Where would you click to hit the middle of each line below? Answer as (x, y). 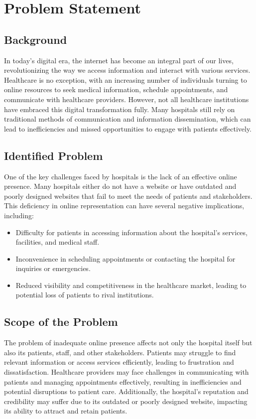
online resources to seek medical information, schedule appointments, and (116, 89)
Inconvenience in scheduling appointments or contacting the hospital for (126, 258)
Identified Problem (54, 155)
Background (36, 39)
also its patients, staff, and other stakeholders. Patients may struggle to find (120, 352)
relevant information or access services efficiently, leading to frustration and (119, 362)
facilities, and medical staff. (58, 242)
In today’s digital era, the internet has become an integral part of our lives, (119, 60)
